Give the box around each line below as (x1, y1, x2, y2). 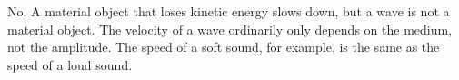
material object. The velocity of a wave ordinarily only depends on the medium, (7, 19, 453, 38)
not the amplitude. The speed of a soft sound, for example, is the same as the (7, 37, 440, 56)
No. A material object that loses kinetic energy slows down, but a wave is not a (7, 2, 450, 20)
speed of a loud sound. (7, 55, 133, 74)
